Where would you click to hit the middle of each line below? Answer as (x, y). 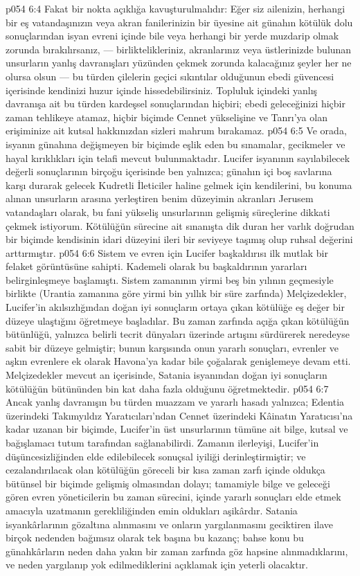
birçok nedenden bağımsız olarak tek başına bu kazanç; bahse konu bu (155, 538)
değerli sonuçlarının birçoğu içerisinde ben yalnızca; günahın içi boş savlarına (169, 171)
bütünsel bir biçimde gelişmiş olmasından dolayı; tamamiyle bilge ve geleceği (168, 483)
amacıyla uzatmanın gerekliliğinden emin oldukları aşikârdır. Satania (152, 510)
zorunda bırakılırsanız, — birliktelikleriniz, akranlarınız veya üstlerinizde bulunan (179, 49)
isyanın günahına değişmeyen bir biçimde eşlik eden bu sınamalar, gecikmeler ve (175, 144)
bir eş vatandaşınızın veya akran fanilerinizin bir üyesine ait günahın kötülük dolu (179, 22)
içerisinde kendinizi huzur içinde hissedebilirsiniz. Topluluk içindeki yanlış (162, 90)
